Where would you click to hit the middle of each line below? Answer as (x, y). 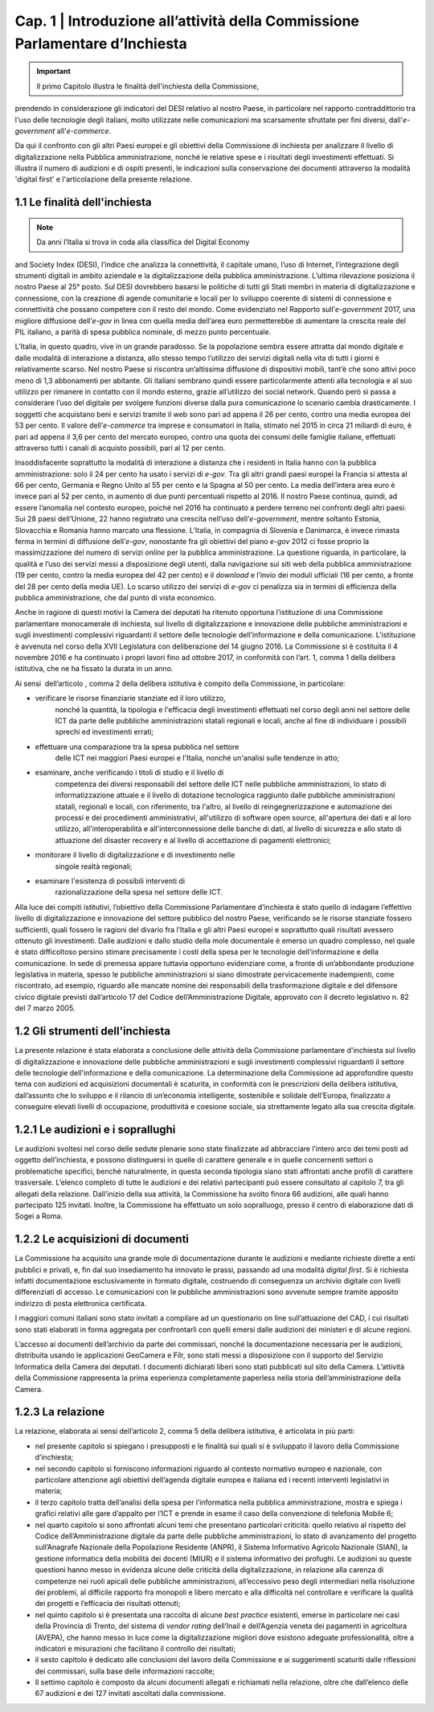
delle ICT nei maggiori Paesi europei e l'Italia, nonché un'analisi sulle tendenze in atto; (197, 758)
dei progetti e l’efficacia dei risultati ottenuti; (108, 1603)
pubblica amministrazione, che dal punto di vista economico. (115, 597)
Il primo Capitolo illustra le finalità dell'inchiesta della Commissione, (148, 86)
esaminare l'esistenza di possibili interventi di (110, 881)
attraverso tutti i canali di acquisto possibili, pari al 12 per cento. (120, 448)
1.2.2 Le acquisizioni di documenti (102, 1239)
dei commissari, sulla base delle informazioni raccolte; (125, 1671)
